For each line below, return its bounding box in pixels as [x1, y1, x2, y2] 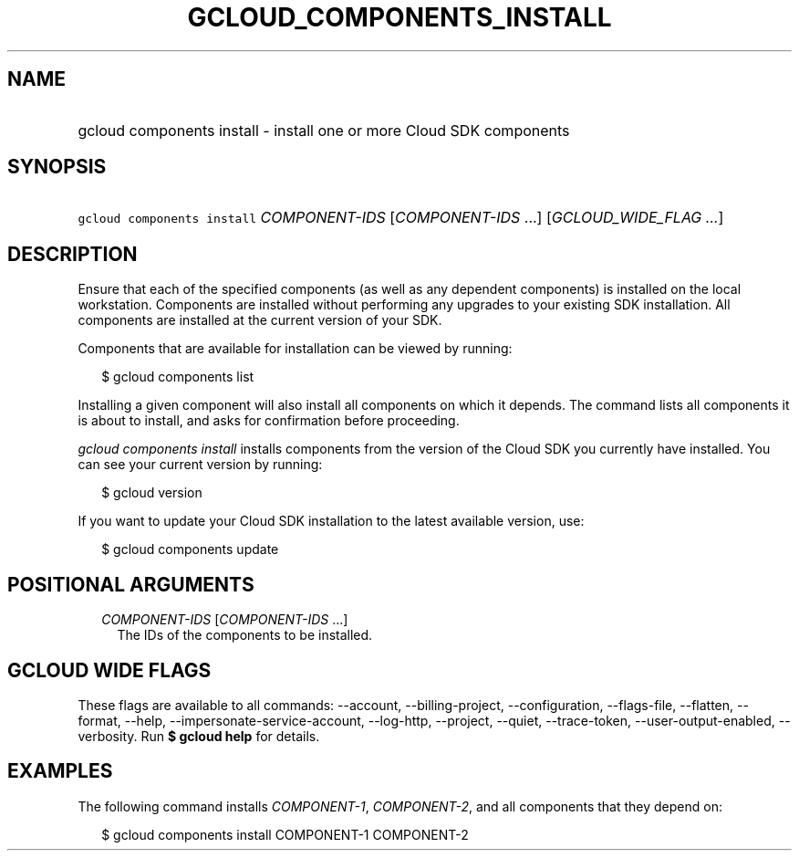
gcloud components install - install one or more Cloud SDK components [78, 120, 570, 140]
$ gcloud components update [101, 541, 279, 558]
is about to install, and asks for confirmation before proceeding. [78, 413, 460, 429]
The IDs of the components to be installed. [117, 627, 373, 643]
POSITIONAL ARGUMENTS [7, 572, 254, 596]
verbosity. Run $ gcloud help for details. [78, 727, 320, 744]
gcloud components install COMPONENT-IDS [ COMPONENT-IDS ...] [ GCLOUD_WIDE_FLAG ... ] [78, 208, 724, 227]
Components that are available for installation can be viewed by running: [78, 340, 513, 357]
